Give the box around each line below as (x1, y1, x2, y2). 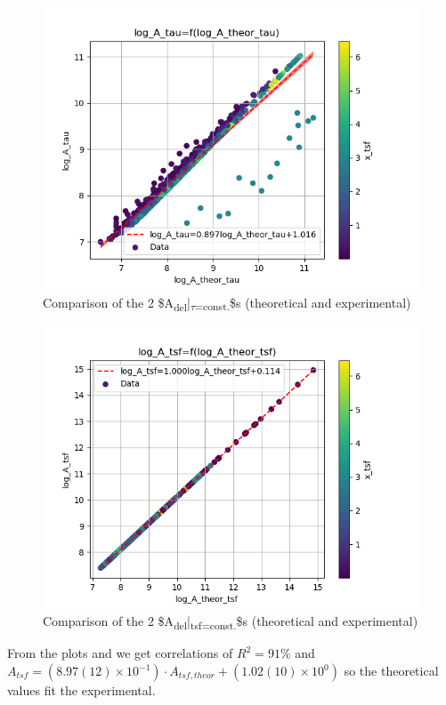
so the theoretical (344, 661, 439, 680)
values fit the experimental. (7, 681, 156, 700)
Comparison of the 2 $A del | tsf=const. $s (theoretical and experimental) (43, 612, 418, 633)
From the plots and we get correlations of (7, 644, 233, 662)
